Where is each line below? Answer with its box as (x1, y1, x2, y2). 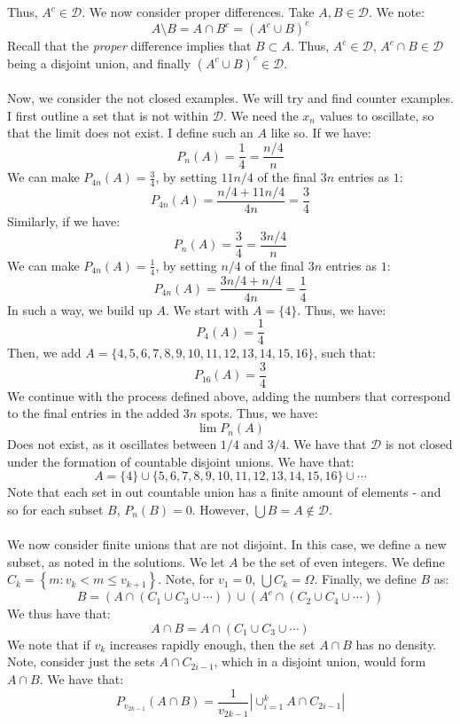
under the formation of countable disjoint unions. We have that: (7, 452, 355, 470)
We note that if (7, 634, 90, 653)
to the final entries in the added (7, 404, 180, 422)
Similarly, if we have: (7, 212, 121, 231)
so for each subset (7, 500, 104, 518)
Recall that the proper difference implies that (7, 36, 252, 55)
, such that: (314, 343, 376, 362)
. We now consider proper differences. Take (82, 3, 315, 20)
